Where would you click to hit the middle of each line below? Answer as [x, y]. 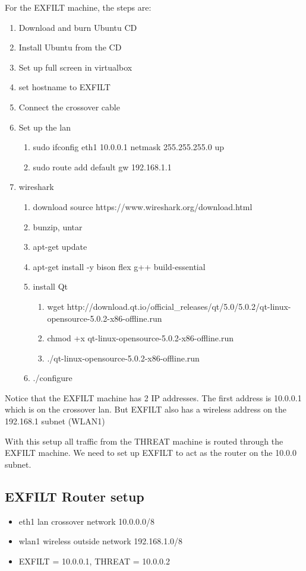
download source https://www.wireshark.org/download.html [143, 206]
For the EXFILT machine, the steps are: [78, 7]
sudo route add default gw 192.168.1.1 [102, 166]
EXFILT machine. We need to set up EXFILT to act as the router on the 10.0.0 [151, 453]
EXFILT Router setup [75, 496]
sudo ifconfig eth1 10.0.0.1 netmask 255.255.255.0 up [128, 147]
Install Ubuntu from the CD [70, 47]
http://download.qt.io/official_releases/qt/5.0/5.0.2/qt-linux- [179, 306]
